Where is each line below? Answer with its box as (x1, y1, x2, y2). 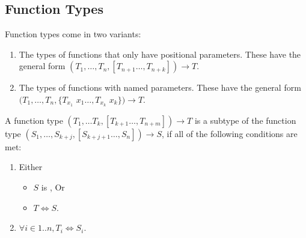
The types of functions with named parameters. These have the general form (19, 81, 301, 94)
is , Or (41, 181, 65, 194)
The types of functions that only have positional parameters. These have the (19, 47, 301, 60)
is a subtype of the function (194, 114, 296, 126)
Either (19, 160, 43, 173)
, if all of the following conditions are (162, 127, 298, 139)
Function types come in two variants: (5, 28, 141, 40)
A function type (5, 114, 63, 126)
